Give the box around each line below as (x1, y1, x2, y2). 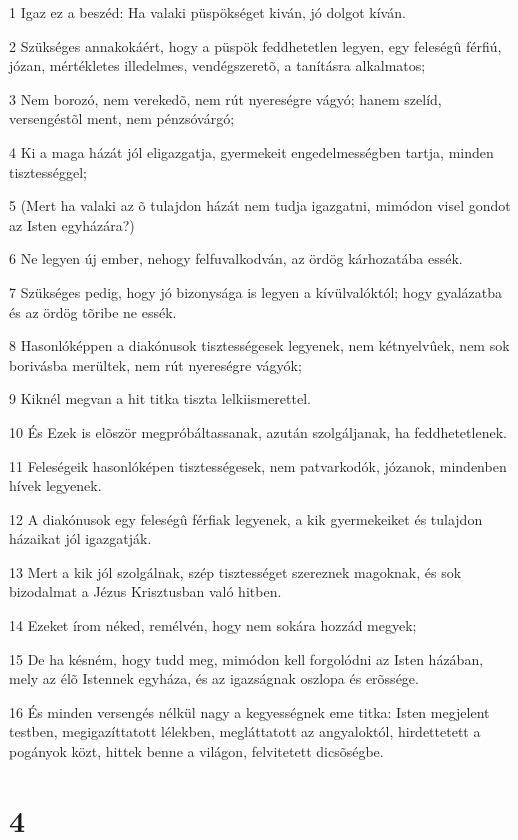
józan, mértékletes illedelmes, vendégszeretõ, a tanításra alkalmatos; (9, 55, 426, 76)
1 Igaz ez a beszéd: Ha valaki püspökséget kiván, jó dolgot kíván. (9, 2, 406, 22)
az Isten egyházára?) (9, 214, 135, 235)
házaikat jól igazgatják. (9, 528, 152, 549)
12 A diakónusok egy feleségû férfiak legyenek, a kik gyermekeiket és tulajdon (9, 508, 483, 529)
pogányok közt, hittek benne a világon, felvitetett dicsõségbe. (9, 741, 384, 762)
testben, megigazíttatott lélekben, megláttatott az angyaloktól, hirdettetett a (9, 721, 481, 742)
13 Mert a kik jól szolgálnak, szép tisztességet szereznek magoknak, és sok (9, 561, 462, 582)
